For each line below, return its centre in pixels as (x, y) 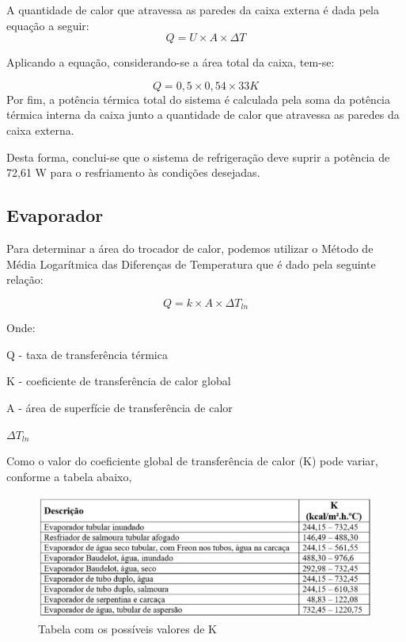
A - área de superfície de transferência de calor (120, 407)
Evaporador (55, 215)
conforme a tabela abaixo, (69, 476)
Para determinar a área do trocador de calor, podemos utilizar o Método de (190, 248)
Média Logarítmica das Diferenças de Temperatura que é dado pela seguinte (191, 264)
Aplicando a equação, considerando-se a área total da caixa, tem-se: (171, 62)
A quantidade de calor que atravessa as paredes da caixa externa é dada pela (193, 10)
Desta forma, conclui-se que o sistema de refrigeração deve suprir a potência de (198, 157)
